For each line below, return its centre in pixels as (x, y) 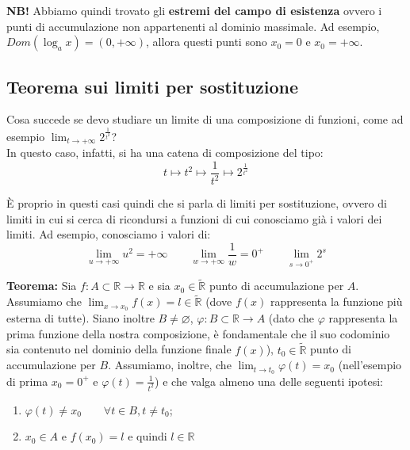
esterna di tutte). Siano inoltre (80, 318)
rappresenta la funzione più (336, 301)
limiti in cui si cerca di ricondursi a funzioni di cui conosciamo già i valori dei (194, 218)
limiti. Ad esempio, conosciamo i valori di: (109, 234)
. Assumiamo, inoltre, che (170, 365)
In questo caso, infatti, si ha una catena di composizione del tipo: (165, 153)
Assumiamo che (44, 301)
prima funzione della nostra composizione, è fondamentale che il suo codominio (198, 333)
